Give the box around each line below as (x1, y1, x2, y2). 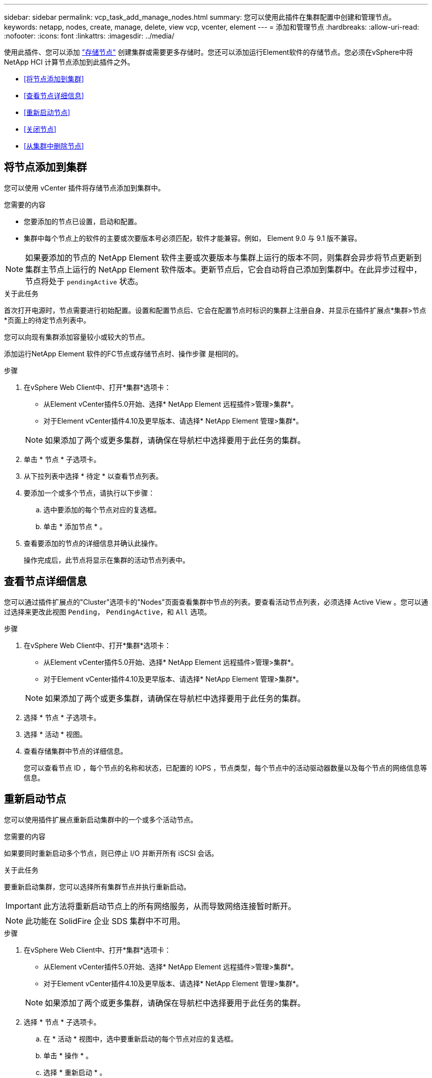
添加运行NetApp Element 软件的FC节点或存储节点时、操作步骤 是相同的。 (4, 349, 243, 358)
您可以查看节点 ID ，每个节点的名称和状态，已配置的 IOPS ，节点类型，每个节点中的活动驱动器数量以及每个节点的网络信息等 (24, 763, 427, 772)
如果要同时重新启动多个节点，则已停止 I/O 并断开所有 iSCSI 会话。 (4, 848, 218, 857)
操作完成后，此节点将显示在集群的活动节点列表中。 (24, 555, 189, 564)
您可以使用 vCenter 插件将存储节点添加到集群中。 (4, 183, 165, 192)
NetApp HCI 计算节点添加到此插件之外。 (4, 58, 135, 66)
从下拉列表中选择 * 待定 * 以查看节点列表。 (24, 471, 163, 480)
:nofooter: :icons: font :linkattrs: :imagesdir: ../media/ (4, 32, 175, 40)
